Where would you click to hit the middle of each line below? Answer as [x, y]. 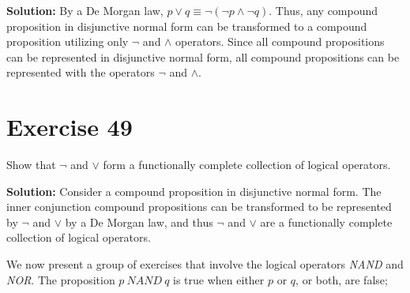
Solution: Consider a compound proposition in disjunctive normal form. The [194, 191]
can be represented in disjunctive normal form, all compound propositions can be [203, 56]
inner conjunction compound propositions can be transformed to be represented [199, 207]
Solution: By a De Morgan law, [85, 10]
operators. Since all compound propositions [280, 41]
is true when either [219, 279]
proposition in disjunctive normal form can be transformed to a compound [187, 26]
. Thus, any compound [323, 10]
